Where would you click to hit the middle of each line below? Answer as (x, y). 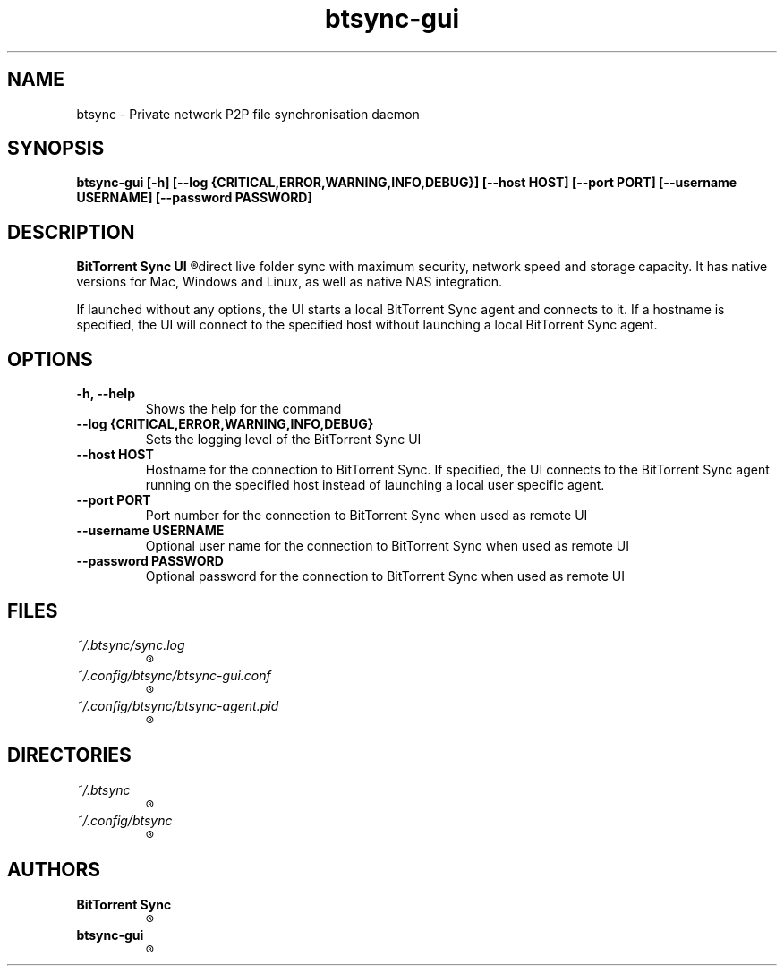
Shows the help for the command (243, 409)
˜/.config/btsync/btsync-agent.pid (178, 705)
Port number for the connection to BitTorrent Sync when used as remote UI (366, 516)
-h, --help (106, 394)
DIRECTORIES (69, 755)
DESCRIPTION (71, 232)
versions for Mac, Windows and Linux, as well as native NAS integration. (290, 282)
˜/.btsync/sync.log (131, 644)
